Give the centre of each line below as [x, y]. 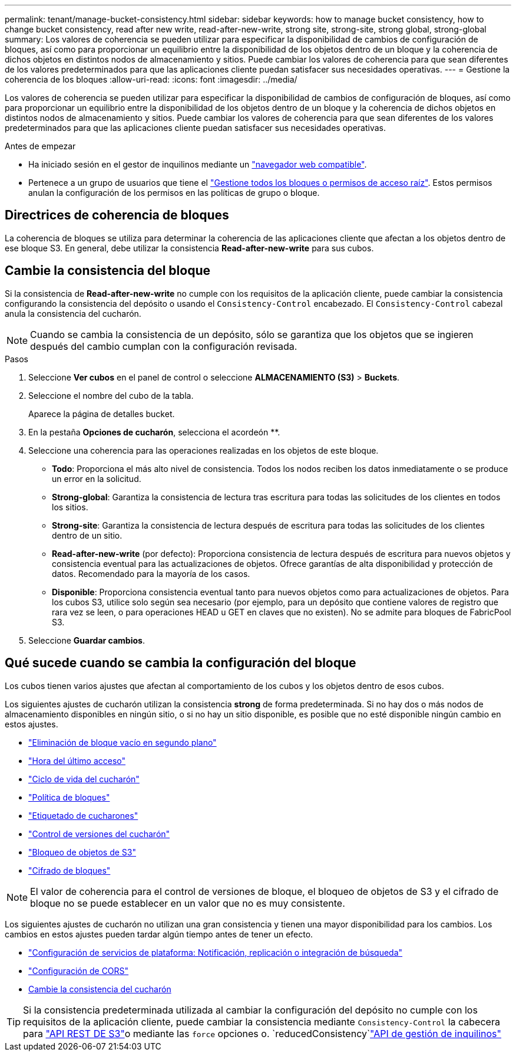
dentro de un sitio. [87, 535]
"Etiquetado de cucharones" [83, 815]
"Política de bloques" [69, 797]
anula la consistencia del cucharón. [73, 313]
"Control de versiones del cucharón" [99, 834]
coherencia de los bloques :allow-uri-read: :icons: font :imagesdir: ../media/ [151, 79]
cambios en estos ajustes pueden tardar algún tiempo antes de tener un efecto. [159, 934]
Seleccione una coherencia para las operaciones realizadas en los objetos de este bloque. [204, 450]
